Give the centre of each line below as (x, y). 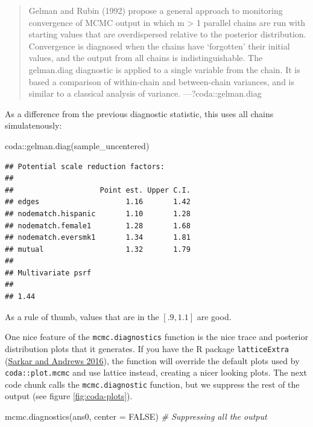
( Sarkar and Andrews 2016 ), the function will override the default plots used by (152, 360)
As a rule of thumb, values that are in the (82, 316)
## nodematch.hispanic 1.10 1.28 (98, 213)
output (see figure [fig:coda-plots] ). (69, 396)
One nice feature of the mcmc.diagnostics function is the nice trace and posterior (156, 337)
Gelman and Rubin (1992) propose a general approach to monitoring (156, 10)
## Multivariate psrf (48, 273)
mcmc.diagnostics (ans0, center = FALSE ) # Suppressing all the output (136, 416)
